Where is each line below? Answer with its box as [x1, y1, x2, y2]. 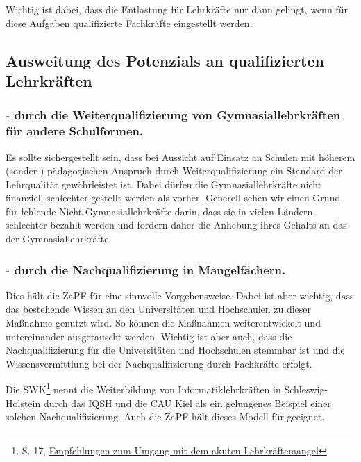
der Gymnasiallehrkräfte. [6, 231, 112, 246]
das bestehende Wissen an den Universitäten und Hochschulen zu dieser [6, 302, 312, 316]
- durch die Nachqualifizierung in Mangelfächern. [6, 261, 286, 278]
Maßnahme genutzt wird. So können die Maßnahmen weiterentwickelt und [6, 315, 321, 330]
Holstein [6, 395, 41, 410]
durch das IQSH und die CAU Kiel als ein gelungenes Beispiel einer [43, 395, 331, 410]
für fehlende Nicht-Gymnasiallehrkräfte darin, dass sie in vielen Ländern [6, 204, 313, 218]
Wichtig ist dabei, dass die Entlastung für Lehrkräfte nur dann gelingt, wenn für [6, 2, 348, 16]
